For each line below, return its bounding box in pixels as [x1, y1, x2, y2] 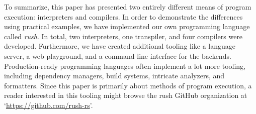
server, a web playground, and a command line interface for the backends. [4, 50, 231, 61]
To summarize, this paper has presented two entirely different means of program [4, 2, 251, 12]
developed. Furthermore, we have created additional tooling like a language [4, 41, 236, 51]
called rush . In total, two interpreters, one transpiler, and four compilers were [4, 31, 243, 41]
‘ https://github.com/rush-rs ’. [4, 99, 93, 110]
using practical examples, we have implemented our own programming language [4, 21, 250, 32]
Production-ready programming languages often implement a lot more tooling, [4, 60, 246, 71]
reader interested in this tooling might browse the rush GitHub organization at [4, 90, 247, 100]
